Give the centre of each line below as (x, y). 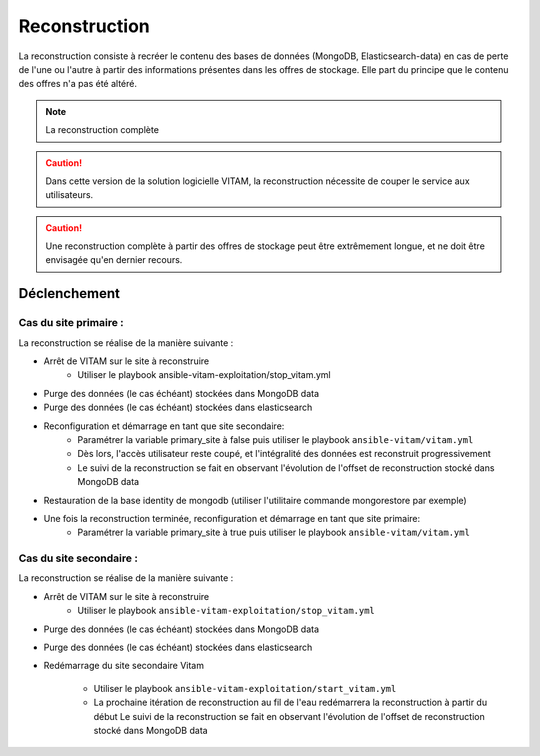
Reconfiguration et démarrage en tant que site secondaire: (164, 426)
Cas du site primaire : (71, 323)
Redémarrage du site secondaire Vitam (124, 666)
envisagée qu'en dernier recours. (114, 260)
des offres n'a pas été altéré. (77, 84)
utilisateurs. (69, 195)
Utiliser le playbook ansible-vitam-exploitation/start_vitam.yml (245, 688)
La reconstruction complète (102, 130)
